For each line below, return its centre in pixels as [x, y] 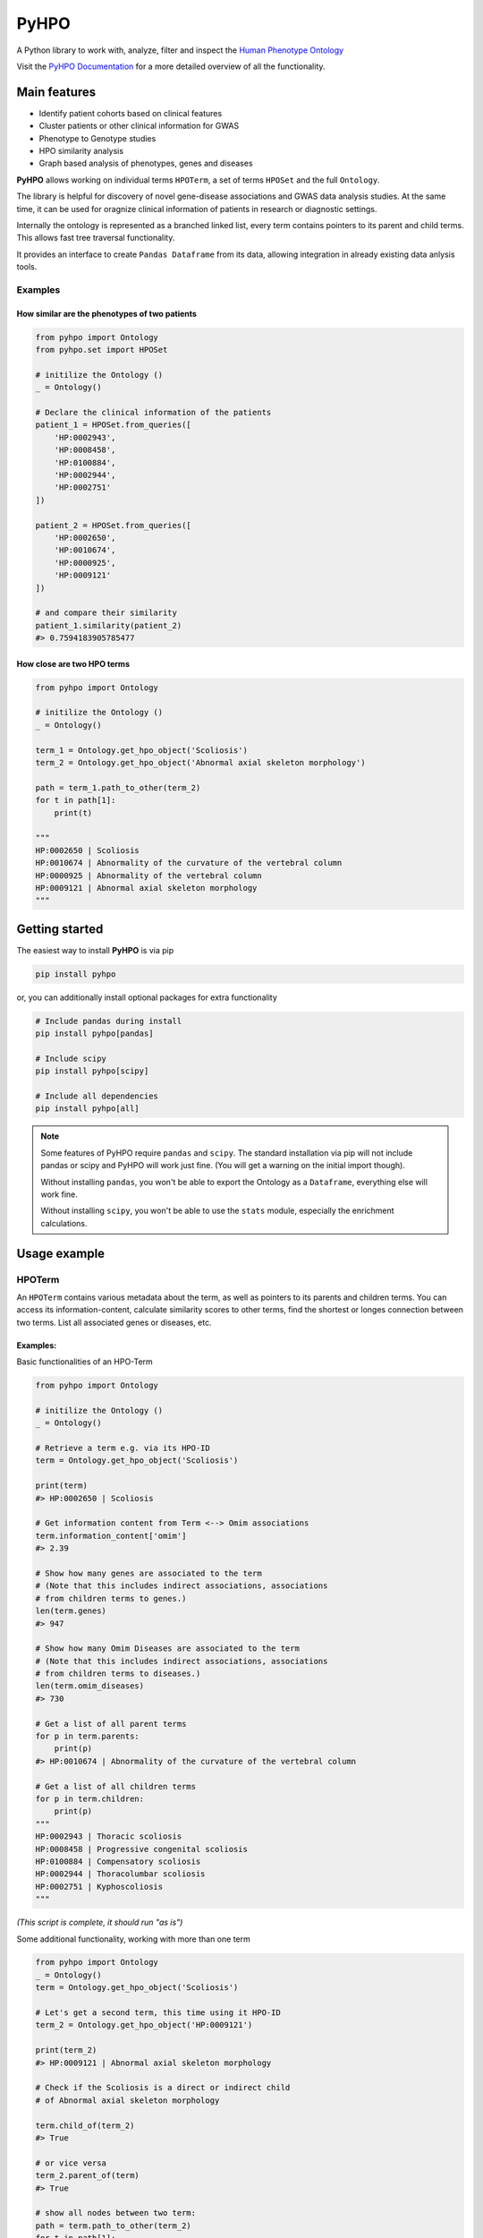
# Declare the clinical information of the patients [153, 413]
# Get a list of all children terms [116, 1786]
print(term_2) [66, 2050]
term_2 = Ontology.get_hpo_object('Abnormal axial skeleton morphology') [200, 762]
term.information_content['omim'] [111, 1536]
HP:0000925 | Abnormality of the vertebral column [149, 876]
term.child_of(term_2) [85, 2125]
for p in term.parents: [88, 1736]
